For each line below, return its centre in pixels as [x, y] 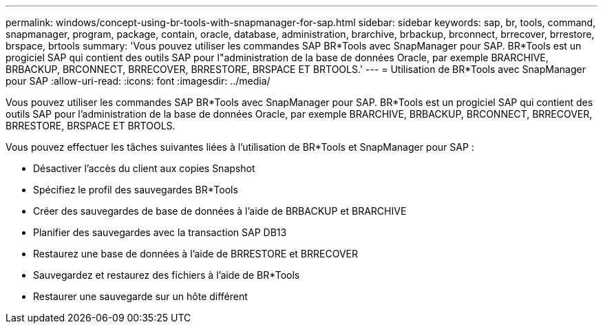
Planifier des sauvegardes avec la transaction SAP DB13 [160, 232]
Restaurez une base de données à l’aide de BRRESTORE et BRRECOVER [196, 254]
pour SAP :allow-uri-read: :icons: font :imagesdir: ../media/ [138, 81]
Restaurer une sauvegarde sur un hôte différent [140, 296]
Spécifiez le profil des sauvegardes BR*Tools [136, 190]
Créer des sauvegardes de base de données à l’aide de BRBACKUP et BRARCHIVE [220, 211]
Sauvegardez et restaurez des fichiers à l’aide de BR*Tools [167, 275]
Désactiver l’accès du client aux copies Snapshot [144, 168]
